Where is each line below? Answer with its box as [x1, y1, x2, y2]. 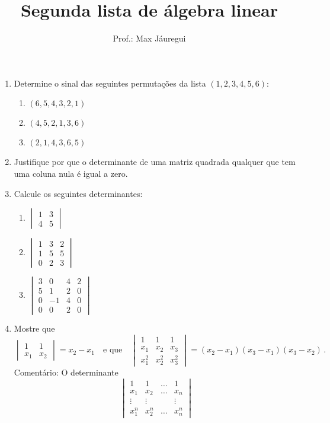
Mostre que [14, 322, 55, 335]
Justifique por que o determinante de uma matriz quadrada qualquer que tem [14, 155, 296, 168]
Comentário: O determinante [14, 365, 118, 378]
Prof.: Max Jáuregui [113, 32, 186, 44]
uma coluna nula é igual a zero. [14, 167, 128, 179]
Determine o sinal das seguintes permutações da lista [14, 77, 206, 89]
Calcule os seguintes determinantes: [14, 187, 143, 199]
